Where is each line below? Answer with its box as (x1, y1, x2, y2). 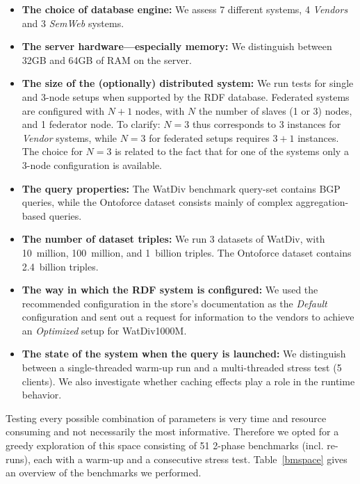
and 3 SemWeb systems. (22, 15, 124, 30)
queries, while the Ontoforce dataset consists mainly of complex (22, 195, 293, 209)
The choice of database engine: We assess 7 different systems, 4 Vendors (22, 2, 348, 16)
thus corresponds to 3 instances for (192, 117, 341, 131)
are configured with (22, 103, 105, 118)
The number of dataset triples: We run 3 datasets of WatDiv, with (22, 232, 325, 246)
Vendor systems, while (22, 130, 117, 145)
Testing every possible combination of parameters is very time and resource (6, 410, 327, 425)
